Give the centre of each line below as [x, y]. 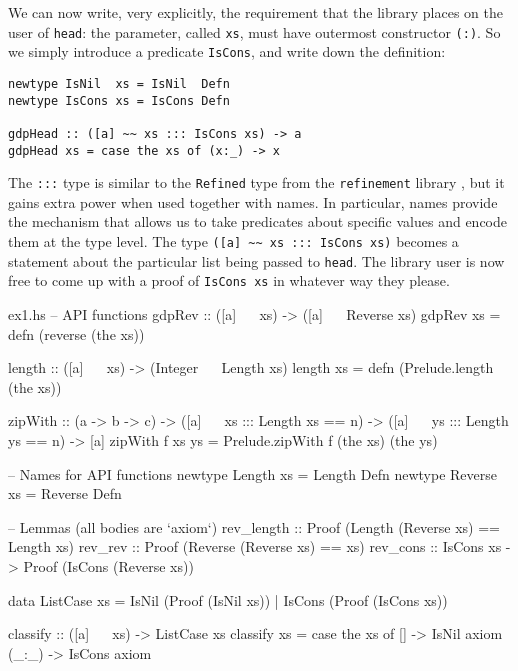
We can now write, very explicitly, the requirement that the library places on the [255, 12]
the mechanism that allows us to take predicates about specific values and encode [257, 221]
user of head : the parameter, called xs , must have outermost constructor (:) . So [254, 31]
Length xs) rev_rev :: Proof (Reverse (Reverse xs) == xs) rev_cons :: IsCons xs [255, 546]
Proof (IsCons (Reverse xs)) [108, 565]
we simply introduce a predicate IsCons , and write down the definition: [227, 51]
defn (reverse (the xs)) [76, 333]
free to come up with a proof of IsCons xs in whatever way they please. [229, 280]
